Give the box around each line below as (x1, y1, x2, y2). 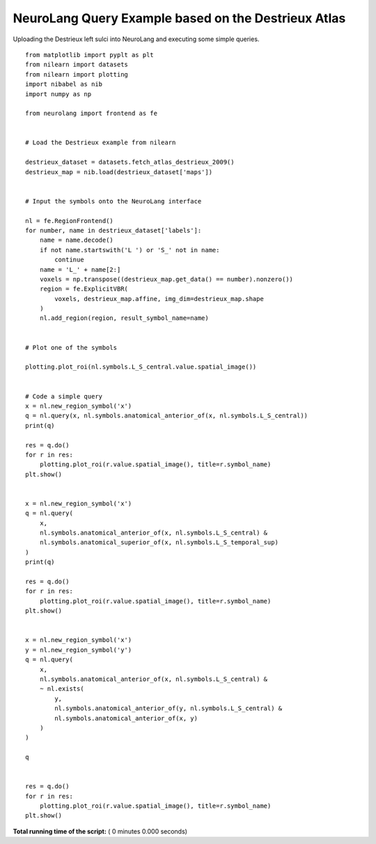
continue (54, 256, 84, 264)
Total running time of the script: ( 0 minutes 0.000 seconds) (13, 827, 188, 836)
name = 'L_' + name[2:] (39, 266, 121, 273)
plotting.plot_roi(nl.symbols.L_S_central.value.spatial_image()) (25, 363, 257, 371)
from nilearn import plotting (25, 70, 129, 78)
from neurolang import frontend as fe (25, 109, 158, 118)
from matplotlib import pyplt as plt (25, 51, 155, 59)
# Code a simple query (25, 392, 103, 400)
